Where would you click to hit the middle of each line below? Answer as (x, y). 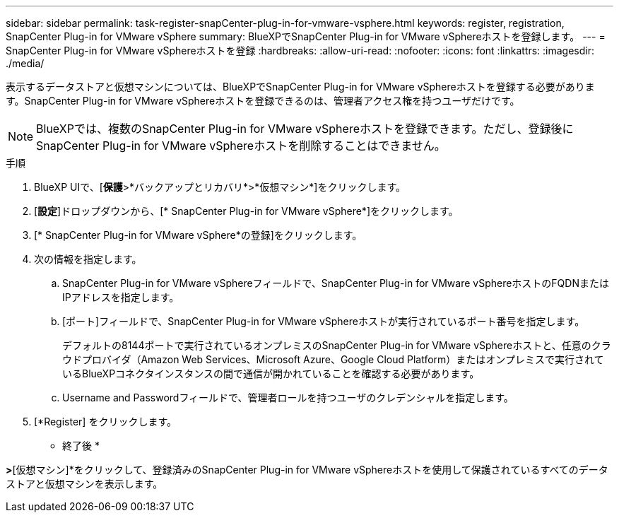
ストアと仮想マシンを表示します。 (84, 484)
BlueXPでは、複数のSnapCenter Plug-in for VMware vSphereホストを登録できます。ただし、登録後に (305, 129)
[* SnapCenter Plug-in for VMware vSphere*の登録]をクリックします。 (198, 235)
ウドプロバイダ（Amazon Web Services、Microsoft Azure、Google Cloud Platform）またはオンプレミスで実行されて (333, 359)
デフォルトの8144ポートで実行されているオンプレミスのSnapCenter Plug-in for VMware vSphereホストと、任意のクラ (337, 345)
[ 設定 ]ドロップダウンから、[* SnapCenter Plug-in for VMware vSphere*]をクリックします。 (246, 211)
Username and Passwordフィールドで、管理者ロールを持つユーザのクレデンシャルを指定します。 (288, 398)
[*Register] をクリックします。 (105, 422)
